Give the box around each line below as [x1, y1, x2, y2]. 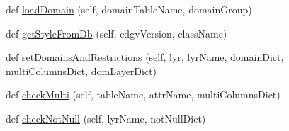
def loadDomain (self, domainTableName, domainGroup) [6, 2, 252, 16]
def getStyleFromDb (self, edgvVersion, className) [6, 25, 227, 40]
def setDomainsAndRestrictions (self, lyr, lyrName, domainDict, [6, 50, 284, 64]
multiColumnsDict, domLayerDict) [6, 63, 157, 78]
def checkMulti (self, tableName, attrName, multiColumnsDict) [6, 87, 280, 102]
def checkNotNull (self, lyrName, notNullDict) [6, 110, 206, 125]
